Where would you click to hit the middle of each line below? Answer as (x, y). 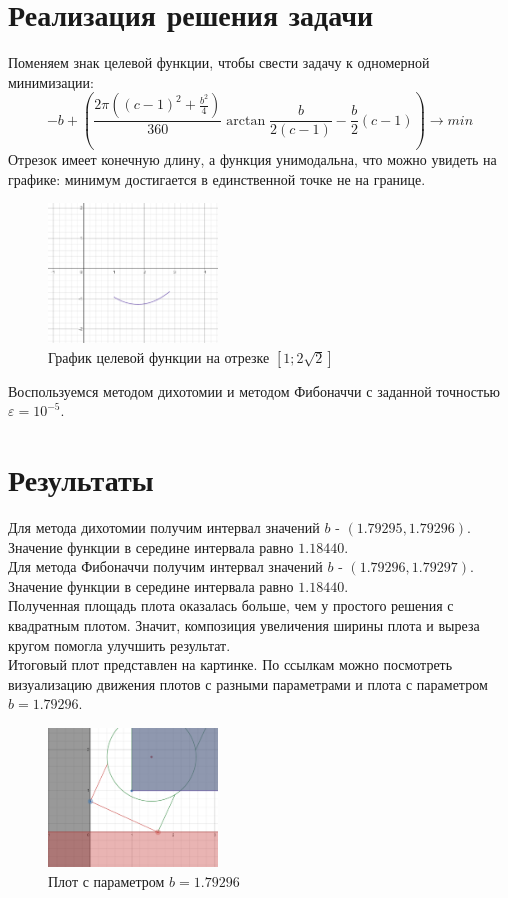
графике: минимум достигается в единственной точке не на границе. (217, 178)
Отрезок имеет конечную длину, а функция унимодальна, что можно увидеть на (252, 159)
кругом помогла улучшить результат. (119, 644)
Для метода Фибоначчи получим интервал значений (165, 566)
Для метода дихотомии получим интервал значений (164, 527)
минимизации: (51, 81)
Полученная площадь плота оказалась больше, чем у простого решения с (231, 605)
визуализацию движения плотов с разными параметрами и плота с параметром (248, 683)
